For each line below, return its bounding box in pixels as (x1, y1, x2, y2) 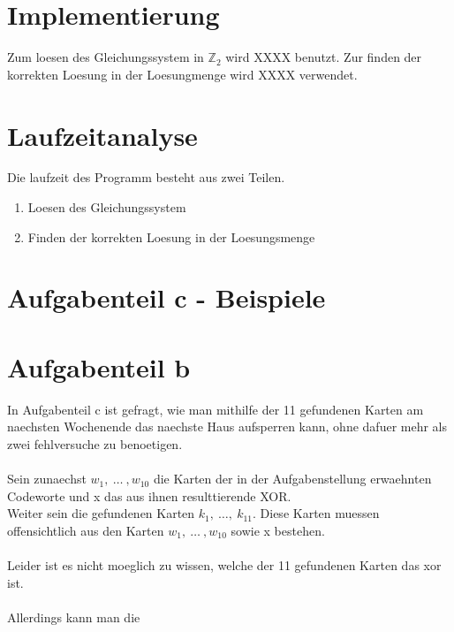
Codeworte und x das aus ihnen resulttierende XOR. (7, 486, 291, 505)
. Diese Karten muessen (253, 504, 380, 522)
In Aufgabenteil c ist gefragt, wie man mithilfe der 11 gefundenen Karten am (7, 400, 424, 418)
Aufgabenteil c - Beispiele (7, 279, 326, 316)
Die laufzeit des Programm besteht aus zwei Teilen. (7, 168, 285, 187)
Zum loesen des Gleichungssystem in (7, 48, 204, 66)
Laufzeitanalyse (7, 117, 198, 153)
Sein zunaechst (7, 469, 87, 488)
